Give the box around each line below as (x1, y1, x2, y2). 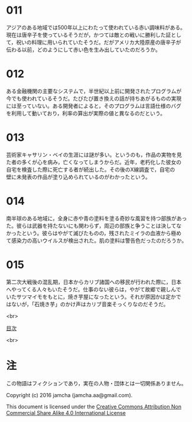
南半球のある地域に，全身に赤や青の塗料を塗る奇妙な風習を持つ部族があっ (6, 214, 187, 222)
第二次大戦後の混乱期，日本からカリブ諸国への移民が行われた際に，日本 (6, 278, 182, 285)
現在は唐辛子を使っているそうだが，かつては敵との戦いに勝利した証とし (6, 31, 182, 38)
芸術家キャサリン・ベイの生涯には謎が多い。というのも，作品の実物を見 (6, 151, 182, 158)
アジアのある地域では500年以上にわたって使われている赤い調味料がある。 (6, 24, 186, 31)
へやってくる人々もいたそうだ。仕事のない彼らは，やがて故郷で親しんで (6, 285, 181, 293)
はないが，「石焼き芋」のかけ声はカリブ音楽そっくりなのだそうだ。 (6, 300, 169, 308)
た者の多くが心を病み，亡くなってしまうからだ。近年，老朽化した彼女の (6, 158, 182, 166)
